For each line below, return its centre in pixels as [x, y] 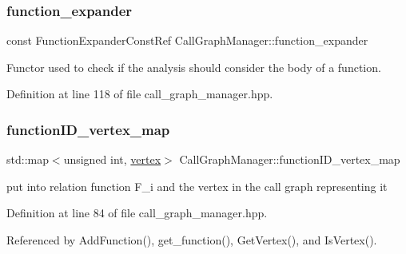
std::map [28, 159]
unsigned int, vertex [112, 159]
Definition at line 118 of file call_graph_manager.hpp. [140, 94]
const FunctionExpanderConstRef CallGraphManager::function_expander [187, 40]
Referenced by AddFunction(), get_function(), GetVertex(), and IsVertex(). [192, 240]
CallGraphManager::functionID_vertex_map [290, 159]
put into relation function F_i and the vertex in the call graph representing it [197, 186]
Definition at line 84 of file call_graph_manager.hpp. [137, 213]
